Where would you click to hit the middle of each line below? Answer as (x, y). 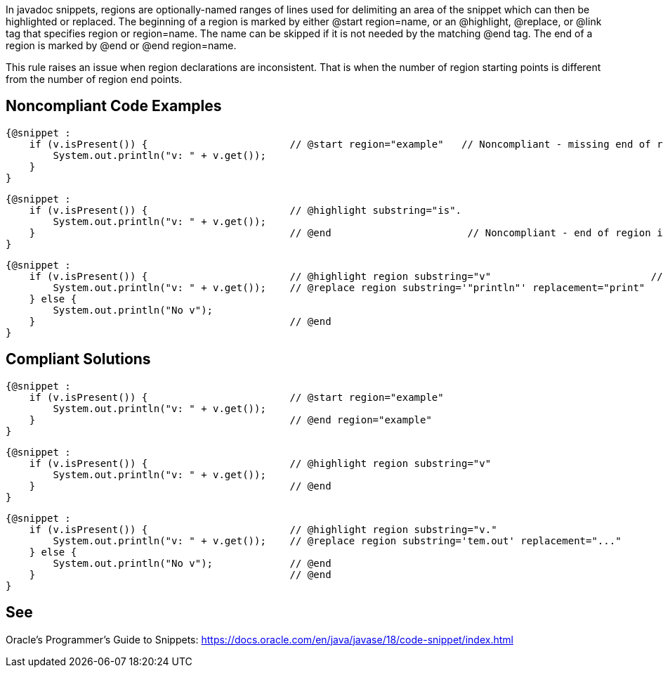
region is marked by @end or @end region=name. (121, 45)
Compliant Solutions (78, 359)
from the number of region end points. (94, 79)
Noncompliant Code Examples (114, 106)
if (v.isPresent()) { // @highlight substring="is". (245, 210)
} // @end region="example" (230, 419)
